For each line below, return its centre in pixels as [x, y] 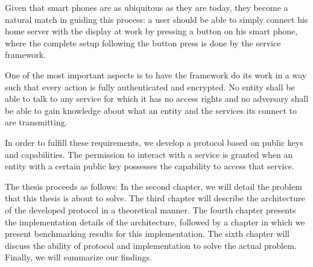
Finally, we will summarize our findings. [78, 257]
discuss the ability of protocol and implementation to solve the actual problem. [151, 245]
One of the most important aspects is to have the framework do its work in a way [156, 74]
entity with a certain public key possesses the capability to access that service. [150, 166]
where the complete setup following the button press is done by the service [143, 42]
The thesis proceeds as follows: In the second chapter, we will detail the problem [153, 186]
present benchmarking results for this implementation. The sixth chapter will [147, 234]
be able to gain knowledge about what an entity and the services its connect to [151, 110]
